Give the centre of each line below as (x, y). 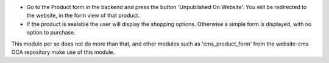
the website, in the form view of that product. (83, 16)
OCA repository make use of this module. (63, 52)
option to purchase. (51, 33)
